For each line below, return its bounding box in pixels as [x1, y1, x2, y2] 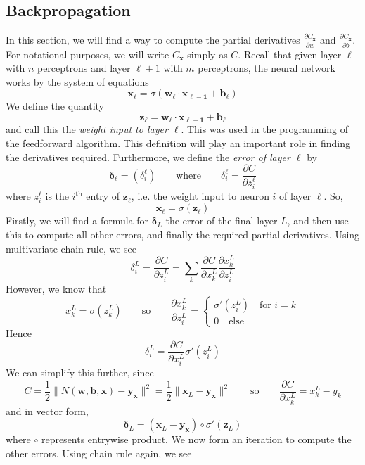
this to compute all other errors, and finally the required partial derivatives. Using [6, 227, 360, 242]
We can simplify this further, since [6, 365, 154, 380]
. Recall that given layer [238, 46, 342, 61]
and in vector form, [6, 403, 89, 418]
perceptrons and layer [37, 60, 131, 75]
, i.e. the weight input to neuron [131, 189, 269, 203]
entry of [86, 189, 120, 203]
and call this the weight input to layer [6, 122, 168, 136]
